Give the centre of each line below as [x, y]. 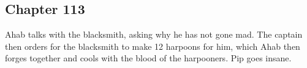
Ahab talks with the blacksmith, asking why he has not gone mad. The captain [154, 34]
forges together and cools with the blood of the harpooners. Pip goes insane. [148, 58]
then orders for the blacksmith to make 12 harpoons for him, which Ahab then [153, 46]
